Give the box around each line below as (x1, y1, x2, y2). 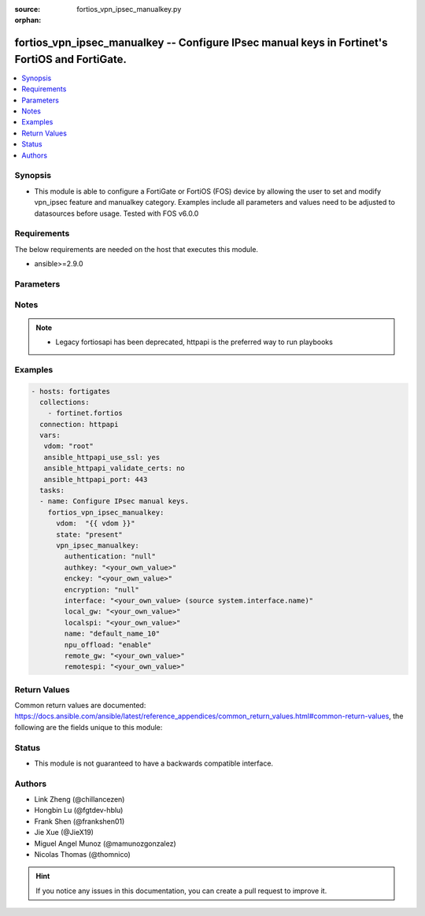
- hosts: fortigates (31, 387, 110, 395)
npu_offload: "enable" (64, 640, 153, 649)
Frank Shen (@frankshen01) (34, 816, 125, 826)
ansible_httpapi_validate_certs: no (43, 464, 185, 473)
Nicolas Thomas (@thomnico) (34, 850, 131, 859)
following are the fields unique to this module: (14, 722, 163, 732)
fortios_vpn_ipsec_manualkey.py (76, 5, 182, 13)
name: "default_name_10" (64, 629, 161, 638)
